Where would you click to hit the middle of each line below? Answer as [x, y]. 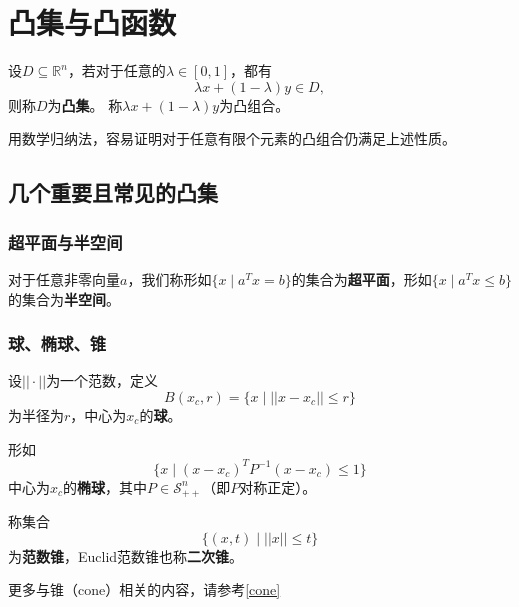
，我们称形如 [169, 278]
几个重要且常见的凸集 [113, 192]
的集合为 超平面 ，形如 [361, 278]
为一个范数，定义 [102, 380]
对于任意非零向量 [64, 278]
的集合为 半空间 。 [64, 298]
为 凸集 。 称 [85, 104]
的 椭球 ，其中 [105, 486]
